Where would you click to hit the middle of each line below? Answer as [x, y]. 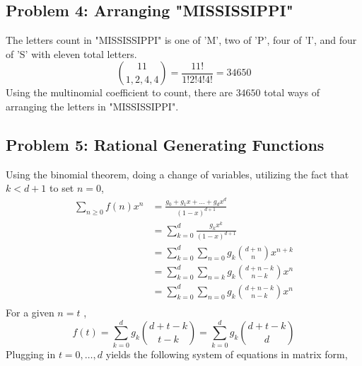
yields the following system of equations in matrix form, [227, 354]
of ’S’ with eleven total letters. [71, 53]
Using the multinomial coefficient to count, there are [119, 92]
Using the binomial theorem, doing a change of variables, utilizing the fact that [177, 174]
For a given [30, 313]
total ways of [292, 92]
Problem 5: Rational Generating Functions [165, 144]
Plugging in [31, 354]
